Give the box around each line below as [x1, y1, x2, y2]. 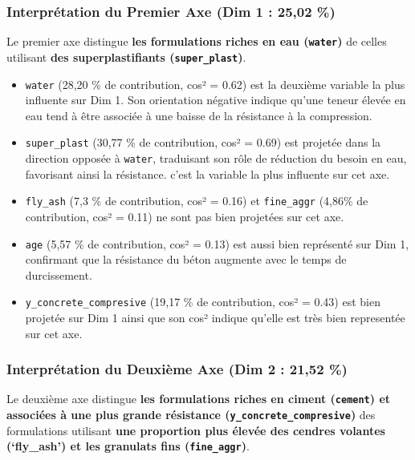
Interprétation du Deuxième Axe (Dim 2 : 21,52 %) [6, 359, 348, 379]
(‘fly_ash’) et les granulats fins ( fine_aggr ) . [6, 438, 250, 454]
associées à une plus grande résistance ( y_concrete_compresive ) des [6, 406, 376, 423]
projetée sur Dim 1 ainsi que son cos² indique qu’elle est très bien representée [25, 309, 405, 326]
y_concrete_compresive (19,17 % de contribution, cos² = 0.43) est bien [25, 293, 380, 310]
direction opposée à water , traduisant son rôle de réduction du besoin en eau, [25, 150, 407, 167]
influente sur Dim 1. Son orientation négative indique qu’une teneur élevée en [25, 91, 406, 108]
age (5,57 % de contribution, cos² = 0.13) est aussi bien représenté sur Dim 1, [25, 235, 409, 252]
